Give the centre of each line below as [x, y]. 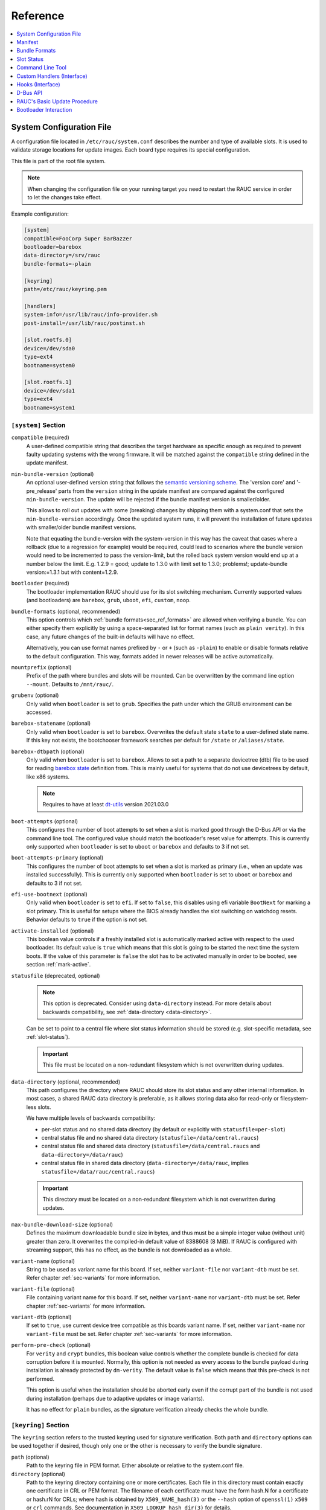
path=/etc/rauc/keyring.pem [65, 289]
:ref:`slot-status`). [48, 1037]
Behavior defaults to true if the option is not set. [87, 920]
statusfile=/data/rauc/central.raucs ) [98, 1171]
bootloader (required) [40, 583]
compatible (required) [40, 437]
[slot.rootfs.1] [48, 382]
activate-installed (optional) [53, 931]
